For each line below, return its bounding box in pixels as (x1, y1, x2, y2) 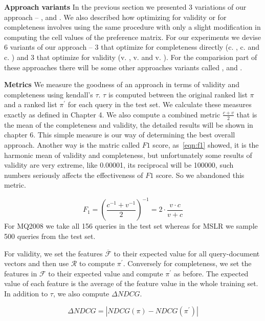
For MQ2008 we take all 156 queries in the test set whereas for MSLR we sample (4, 220, 258, 231)
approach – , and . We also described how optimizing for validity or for (4, 11, 227, 22)
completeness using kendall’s (4, 89, 93, 99)
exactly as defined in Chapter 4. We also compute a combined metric (4, 109, 220, 119)
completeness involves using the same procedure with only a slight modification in (4, 22, 261, 32)
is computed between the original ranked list (108, 89, 248, 99)
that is (236, 109, 257, 119)
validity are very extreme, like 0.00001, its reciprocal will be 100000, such (4, 159, 234, 170)
